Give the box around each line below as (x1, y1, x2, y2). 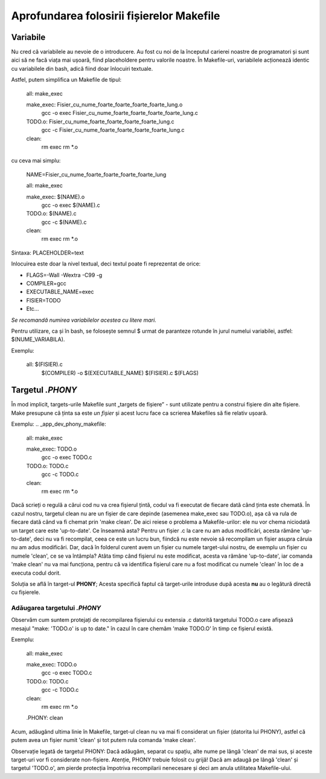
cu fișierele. (11, 588, 40, 596)
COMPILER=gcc (26, 280, 66, 287)
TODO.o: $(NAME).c (26, 210, 77, 217)
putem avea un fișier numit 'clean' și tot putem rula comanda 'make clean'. (11, 737, 196, 744)
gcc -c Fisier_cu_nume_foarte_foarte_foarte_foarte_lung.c (41, 126, 185, 134)
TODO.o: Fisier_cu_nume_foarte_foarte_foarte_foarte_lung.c (26, 118, 174, 125)
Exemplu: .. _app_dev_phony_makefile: (11, 420, 106, 428)
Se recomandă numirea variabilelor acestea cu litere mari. (11, 316, 156, 324)
